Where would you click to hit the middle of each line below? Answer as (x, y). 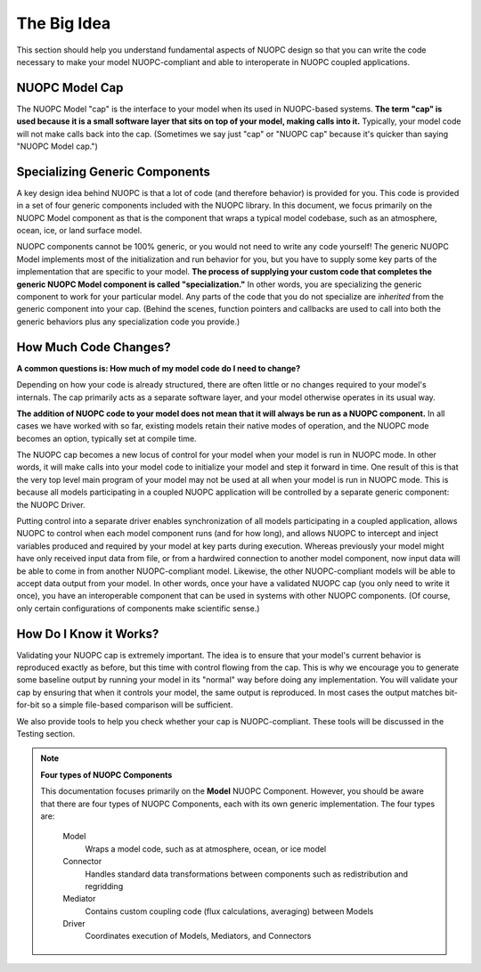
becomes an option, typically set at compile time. (106, 438)
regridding (104, 886)
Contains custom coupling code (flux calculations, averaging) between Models (229, 911)
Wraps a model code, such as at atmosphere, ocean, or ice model (206, 849)
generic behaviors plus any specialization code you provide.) (128, 322)
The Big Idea (64, 23)
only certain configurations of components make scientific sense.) (138, 608)
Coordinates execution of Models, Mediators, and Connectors (198, 936)
